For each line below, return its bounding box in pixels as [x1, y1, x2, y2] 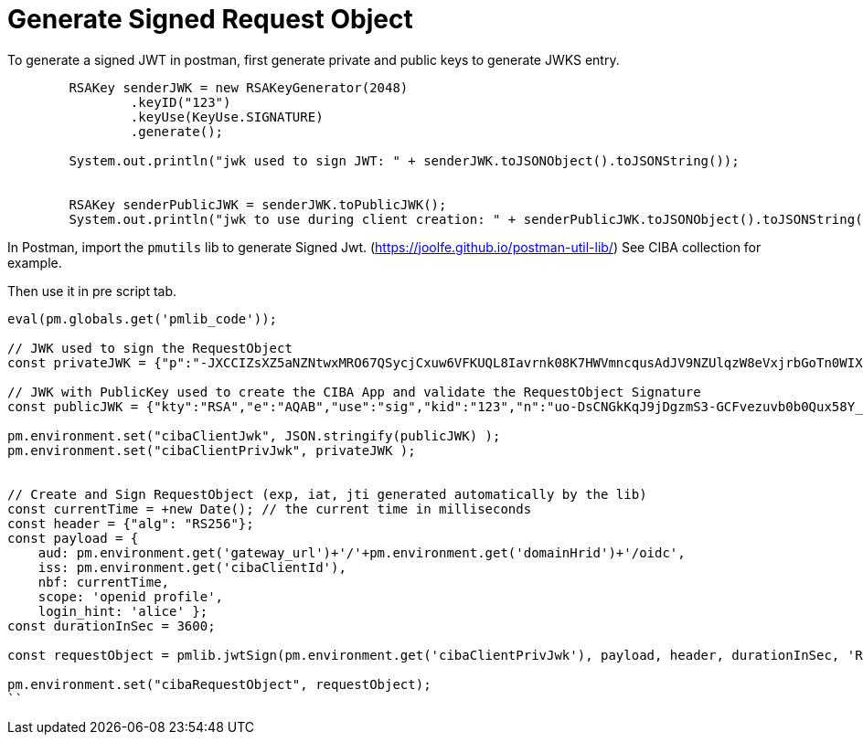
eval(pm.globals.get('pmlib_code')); [7, 311, 278, 326]
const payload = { [7, 530, 139, 546]
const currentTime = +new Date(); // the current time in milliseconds [7, 501, 532, 516]
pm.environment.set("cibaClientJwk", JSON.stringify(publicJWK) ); [7, 428, 501, 443]
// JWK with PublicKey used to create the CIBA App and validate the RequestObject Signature [7, 384, 701, 399]
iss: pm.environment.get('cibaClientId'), [37, 559, 346, 575]
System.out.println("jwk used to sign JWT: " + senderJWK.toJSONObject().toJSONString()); [69, 153, 740, 168]
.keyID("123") [130, 94, 231, 110]
